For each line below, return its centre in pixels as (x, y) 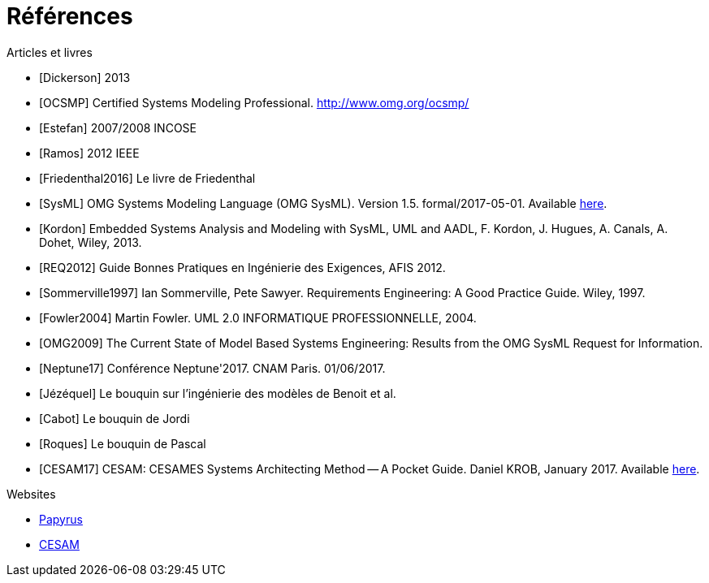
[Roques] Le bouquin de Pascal (123, 443)
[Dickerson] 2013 (85, 77)
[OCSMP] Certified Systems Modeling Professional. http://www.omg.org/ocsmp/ (254, 102)
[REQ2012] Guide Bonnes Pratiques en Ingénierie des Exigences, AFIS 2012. (242, 267)
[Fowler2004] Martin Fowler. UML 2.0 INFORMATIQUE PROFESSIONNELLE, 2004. (258, 317)
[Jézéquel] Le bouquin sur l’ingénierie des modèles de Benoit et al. (218, 393)
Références (70, 16)
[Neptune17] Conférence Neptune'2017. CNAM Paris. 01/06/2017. (212, 368)
